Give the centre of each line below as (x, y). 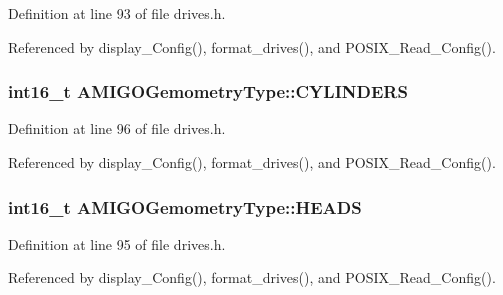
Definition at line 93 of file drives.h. (117, 13)
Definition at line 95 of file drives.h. (117, 243)
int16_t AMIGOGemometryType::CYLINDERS (208, 91)
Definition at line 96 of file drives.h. (117, 128)
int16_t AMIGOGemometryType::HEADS (185, 206)
